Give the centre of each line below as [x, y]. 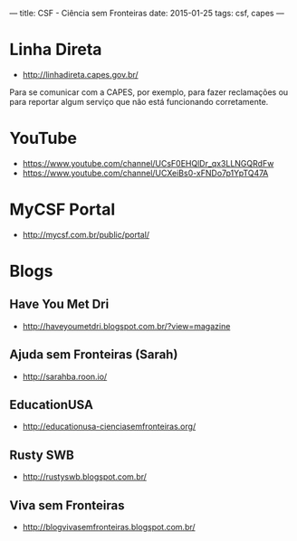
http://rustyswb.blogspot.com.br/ [85, 477]
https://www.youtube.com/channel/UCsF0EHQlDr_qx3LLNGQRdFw [148, 163]
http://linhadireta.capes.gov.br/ [80, 74]
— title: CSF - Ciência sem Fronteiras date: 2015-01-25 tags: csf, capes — [147, 13]
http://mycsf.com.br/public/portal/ [86, 234]
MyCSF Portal [62, 209]
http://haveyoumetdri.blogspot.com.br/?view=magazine [126, 326]
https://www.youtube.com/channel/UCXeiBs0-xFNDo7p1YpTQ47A [145, 173]
